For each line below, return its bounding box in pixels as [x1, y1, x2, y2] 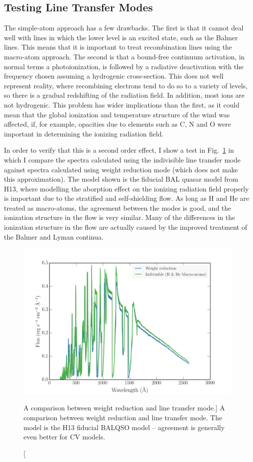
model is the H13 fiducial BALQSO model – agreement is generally [23, 422, 225, 432]
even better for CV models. [23, 432, 105, 442]
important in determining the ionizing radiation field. [4, 128, 164, 138]
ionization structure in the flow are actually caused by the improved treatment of [4, 222, 247, 232]
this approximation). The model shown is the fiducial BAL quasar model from [4, 174, 238, 184]
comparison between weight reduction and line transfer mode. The [23, 412, 222, 422]
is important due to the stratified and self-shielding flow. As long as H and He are [4, 193, 250, 203]
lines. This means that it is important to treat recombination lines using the [4, 42, 232, 52]
